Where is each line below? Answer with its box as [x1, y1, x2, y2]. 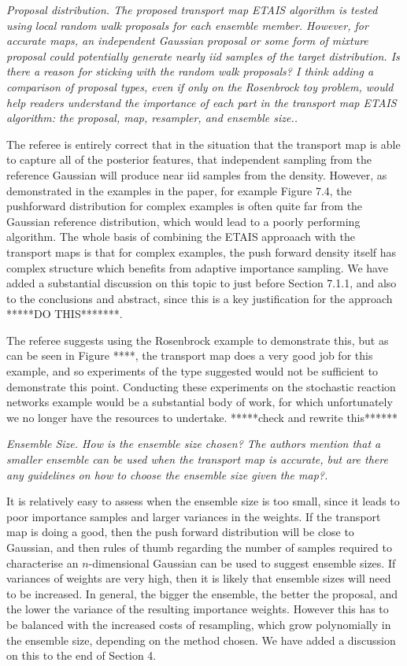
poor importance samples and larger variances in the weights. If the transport [6, 508, 381, 524]
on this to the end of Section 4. [6, 647, 157, 664]
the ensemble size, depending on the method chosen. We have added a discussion [6, 631, 396, 648]
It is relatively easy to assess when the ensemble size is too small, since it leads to [6, 493, 400, 509]
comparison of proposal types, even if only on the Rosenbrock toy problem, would [6, 78, 394, 94]
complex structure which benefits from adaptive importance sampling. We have [6, 259, 388, 276]
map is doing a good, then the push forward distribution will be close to [6, 524, 354, 540]
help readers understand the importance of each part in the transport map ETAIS [6, 94, 397, 110]
